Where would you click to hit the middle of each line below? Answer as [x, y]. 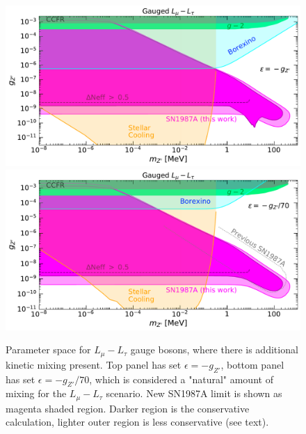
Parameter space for [48, 349]
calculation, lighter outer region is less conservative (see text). [137, 422]
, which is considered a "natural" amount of [181, 379]
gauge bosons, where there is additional [214, 349]
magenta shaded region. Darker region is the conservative [128, 408]
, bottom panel [252, 364]
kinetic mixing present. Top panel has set [94, 364]
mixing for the [36, 393]
